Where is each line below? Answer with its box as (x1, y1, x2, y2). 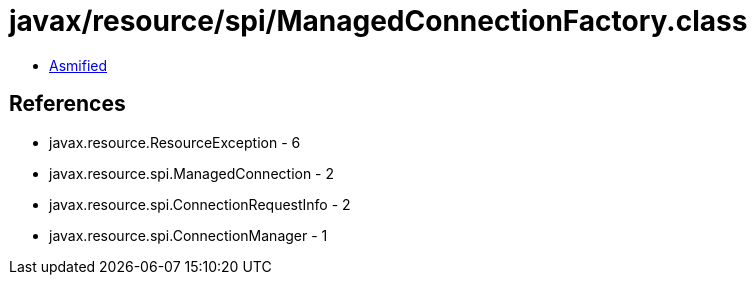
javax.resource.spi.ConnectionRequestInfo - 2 (49, 195, 351, 213)
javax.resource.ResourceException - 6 (49, 133, 301, 151)
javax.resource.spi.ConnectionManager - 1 (49, 226, 328, 244)
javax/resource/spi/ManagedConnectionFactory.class (9, 4, 748, 38)
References (9, 91, 126, 117)
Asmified (49, 56, 108, 74)
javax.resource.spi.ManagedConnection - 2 (49, 164, 335, 182)
